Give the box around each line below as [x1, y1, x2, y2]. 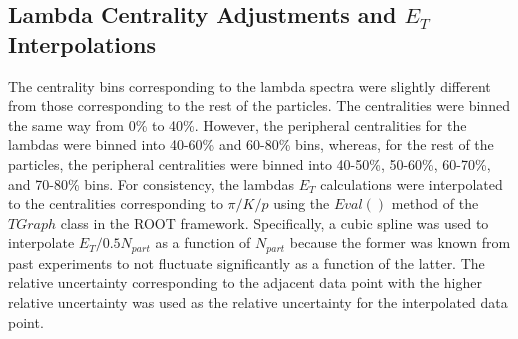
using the [273, 193, 330, 214]
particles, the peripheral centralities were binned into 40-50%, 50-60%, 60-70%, [8, 153, 491, 174]
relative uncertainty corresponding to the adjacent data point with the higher [8, 272, 482, 293]
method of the [391, 193, 479, 214]
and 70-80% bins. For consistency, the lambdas [8, 173, 294, 194]
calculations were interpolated [320, 173, 503, 194]
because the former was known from [289, 232, 511, 253]
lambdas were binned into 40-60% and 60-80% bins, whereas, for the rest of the [8, 134, 494, 155]
